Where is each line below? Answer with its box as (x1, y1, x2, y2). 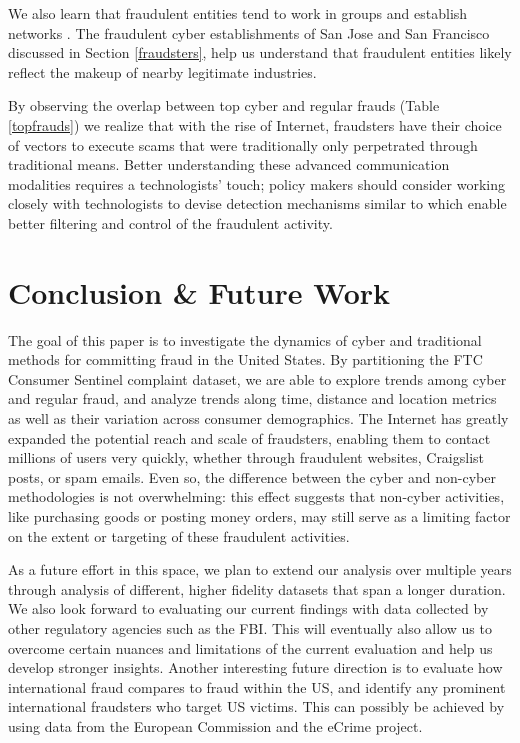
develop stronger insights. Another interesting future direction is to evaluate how (8, 657, 503, 678)
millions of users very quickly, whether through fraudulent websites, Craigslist (8, 447, 485, 468)
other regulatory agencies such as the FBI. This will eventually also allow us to (8, 617, 492, 638)
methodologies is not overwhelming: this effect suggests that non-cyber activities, (8, 486, 505, 507)
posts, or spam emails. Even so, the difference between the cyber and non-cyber (8, 466, 496, 487)
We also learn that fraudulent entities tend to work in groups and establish (8, 3, 468, 23)
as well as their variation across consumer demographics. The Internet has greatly (8, 408, 509, 429)
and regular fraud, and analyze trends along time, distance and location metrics (8, 388, 497, 409)
